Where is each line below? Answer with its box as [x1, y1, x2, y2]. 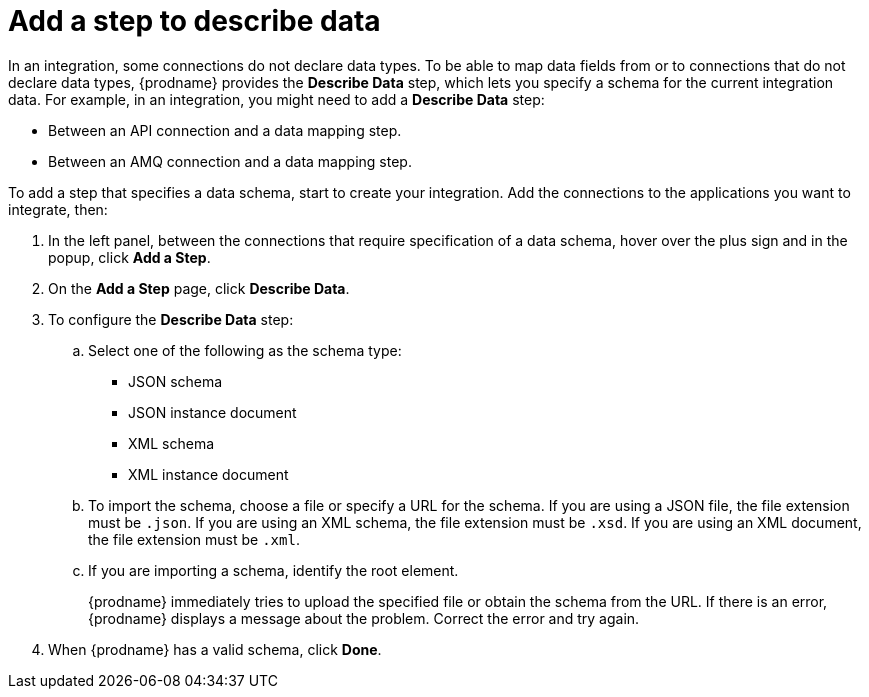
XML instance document [128, 465, 289, 483]
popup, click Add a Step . [48, 248, 211, 266]
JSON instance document [128, 403, 297, 421]
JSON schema [128, 372, 223, 390]
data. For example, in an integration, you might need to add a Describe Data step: [8, 90, 545, 108]
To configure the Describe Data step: [48, 310, 294, 328]
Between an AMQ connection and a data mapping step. [48, 152, 412, 170]
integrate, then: [8, 200, 108, 218]
